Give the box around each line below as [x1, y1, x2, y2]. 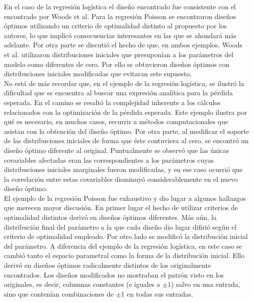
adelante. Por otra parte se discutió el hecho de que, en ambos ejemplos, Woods [4, 40, 242, 50]
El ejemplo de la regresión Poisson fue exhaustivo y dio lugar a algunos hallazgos [4, 193, 246, 203]
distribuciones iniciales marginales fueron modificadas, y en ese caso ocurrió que [4, 164, 243, 174]
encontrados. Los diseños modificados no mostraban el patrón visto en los [4, 269, 224, 280]
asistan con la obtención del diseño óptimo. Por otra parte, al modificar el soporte [4, 126, 249, 136]
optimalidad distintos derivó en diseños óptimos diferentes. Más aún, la [4, 212, 217, 222]
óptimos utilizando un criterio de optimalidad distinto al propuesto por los [4, 21, 227, 31]
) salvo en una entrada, [171, 279, 240, 289]
